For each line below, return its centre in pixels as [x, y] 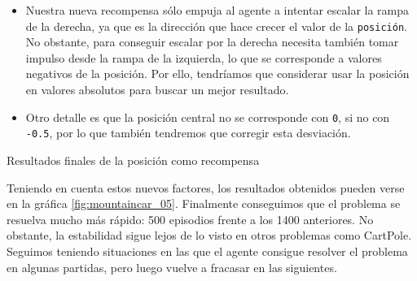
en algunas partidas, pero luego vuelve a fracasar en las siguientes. [172, 267]
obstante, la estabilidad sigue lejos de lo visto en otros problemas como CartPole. [209, 235]
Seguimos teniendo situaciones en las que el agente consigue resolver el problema [207, 251]
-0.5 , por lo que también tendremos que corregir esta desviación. [188, 133]
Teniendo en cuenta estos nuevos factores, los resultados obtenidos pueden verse [206, 187]
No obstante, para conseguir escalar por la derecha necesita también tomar [212, 42]
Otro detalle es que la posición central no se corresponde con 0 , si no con [208, 117]
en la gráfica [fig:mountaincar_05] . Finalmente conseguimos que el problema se [204, 203]
